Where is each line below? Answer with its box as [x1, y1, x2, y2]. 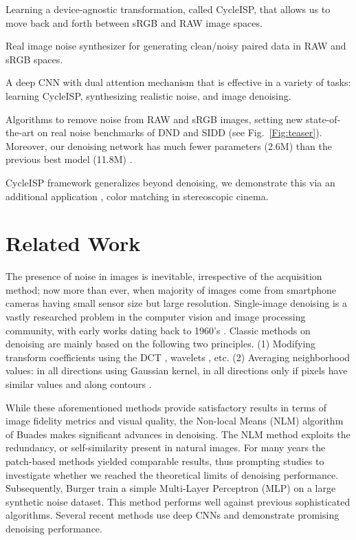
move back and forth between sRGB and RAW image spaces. [5, 15, 263, 30]
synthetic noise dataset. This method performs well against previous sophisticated [5, 494, 351, 508]
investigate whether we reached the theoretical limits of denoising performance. [5, 467, 339, 482]
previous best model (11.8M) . [5, 152, 133, 166]
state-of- [306, 111, 341, 126]
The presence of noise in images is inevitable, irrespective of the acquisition [5, 269, 322, 283]
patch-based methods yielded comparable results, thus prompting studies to [5, 453, 324, 468]
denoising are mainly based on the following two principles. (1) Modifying [5, 336, 316, 351]
